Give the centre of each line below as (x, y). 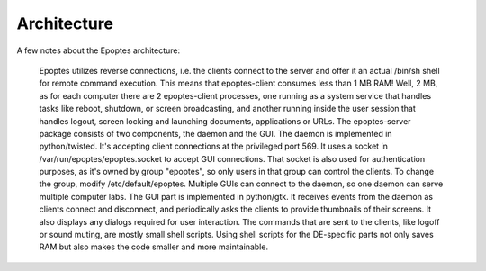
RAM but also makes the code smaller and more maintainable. (154, 247)
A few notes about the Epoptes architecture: (99, 50)
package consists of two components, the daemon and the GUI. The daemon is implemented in (216, 133)
